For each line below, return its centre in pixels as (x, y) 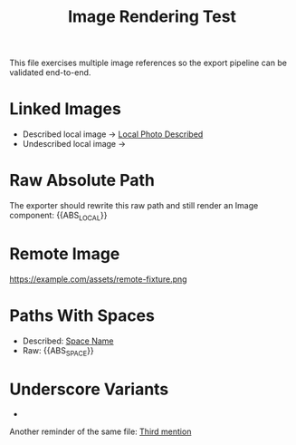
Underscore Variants (89, 389)
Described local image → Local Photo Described (113, 134)
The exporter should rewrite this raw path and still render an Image (134, 206)
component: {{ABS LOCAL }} (58, 217)
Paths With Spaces (82, 315)
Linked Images (66, 109)
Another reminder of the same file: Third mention (100, 431)
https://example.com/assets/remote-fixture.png (98, 279)
